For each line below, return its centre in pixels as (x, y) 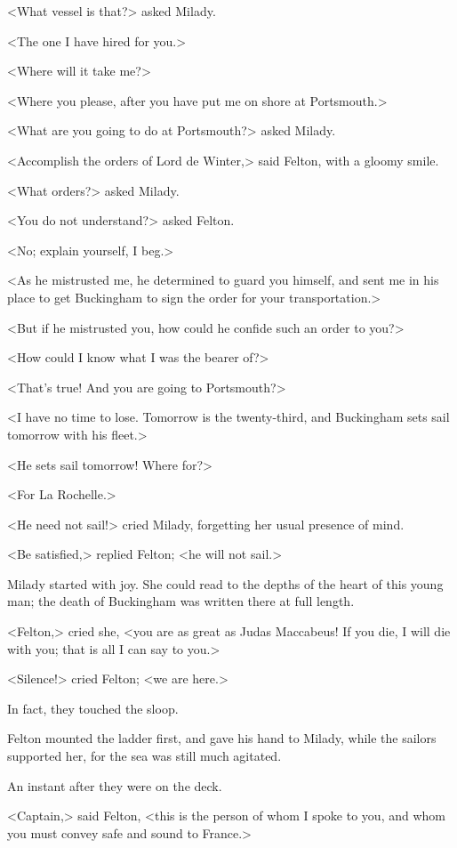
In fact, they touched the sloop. (93, 708)
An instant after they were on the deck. (115, 785)
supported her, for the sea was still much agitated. (144, 756)
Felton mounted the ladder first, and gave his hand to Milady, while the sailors (222, 738)
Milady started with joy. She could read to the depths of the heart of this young (225, 583)
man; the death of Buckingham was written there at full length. (181, 601)
